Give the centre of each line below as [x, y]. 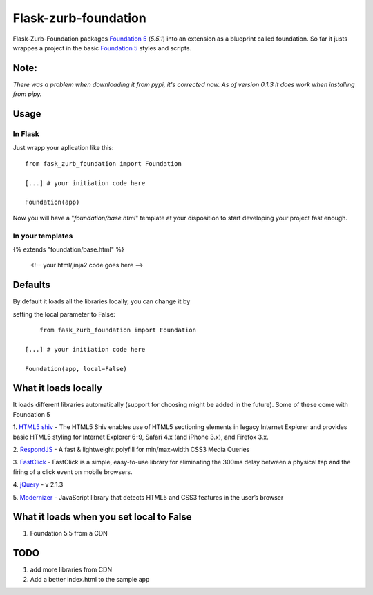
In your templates [43, 236]
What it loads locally [58, 388]
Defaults [32, 285]
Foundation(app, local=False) [76, 369]
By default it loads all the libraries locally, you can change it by [102, 301]
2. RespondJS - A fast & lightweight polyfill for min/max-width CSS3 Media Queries [131, 449]
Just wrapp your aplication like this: [63, 148]
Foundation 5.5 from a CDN [69, 533]
